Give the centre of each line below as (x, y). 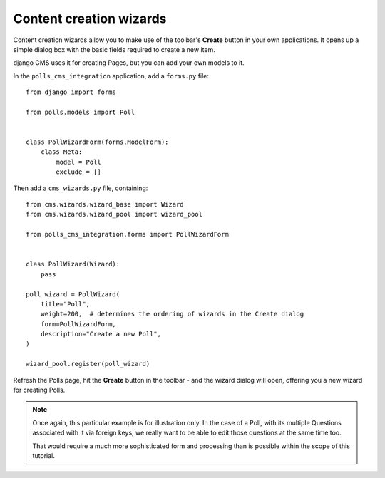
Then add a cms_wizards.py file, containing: (81, 188)
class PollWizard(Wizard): (73, 264)
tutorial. (43, 456)
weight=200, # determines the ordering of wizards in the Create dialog (172, 314)
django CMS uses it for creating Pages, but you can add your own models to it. (129, 63)
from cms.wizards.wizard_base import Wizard (105, 204)
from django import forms (71, 92)
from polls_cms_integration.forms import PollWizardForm (128, 234)
